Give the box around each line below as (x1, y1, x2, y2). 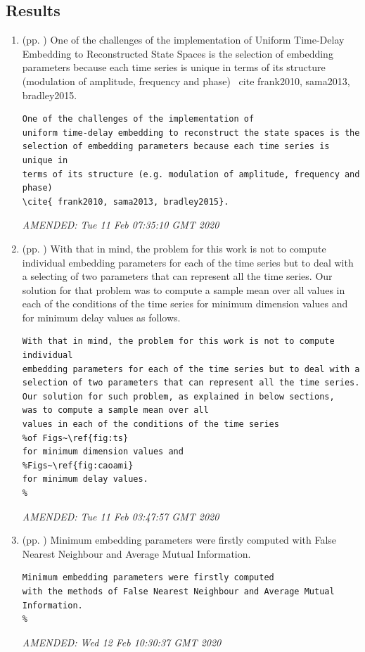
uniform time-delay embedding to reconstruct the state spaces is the (22, 127, 360, 138)
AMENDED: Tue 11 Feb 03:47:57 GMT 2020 (22, 509, 219, 523)
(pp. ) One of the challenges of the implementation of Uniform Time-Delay (22, 32, 345, 47)
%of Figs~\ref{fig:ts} (22, 433, 129, 443)
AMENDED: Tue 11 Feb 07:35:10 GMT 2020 (22, 217, 219, 232)
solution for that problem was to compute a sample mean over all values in (22, 282, 345, 297)
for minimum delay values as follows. (22, 309, 181, 324)
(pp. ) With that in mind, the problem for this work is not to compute (22, 241, 326, 255)
